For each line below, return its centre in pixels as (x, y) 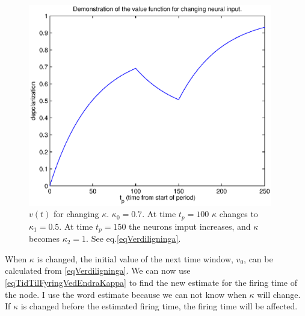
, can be (258, 258)
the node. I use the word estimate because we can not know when (126, 294)
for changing (76, 214)
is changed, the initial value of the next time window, (135, 258)
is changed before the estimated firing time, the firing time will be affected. (159, 306)
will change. (279, 294)
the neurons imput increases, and (190, 226)
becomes (45, 239)
